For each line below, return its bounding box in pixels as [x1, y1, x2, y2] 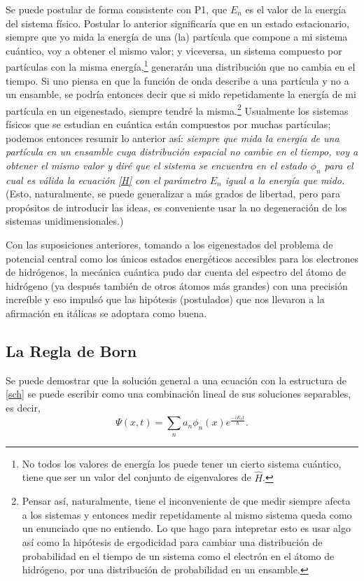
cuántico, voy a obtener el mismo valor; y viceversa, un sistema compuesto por [6, 43, 342, 57]
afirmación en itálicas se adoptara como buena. [6, 305, 207, 320]
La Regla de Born [6, 339, 137, 361]
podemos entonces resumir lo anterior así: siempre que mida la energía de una [6, 130, 339, 145]
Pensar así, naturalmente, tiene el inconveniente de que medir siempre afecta [22, 493, 351, 508]
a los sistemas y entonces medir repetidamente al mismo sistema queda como [22, 507, 352, 521]
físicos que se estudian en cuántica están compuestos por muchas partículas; [6, 117, 331, 132]
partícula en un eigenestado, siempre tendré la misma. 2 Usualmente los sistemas [6, 101, 349, 118]
